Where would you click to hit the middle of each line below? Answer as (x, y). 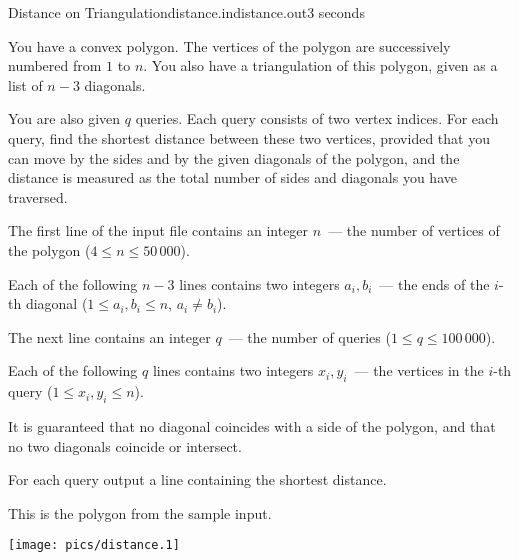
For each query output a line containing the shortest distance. (197, 479)
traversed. (38, 196)
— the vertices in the (419, 370)
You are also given (64, 118)
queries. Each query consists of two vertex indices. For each (317, 118)
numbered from (55, 65)
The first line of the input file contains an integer (158, 230)
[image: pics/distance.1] (94, 545)
